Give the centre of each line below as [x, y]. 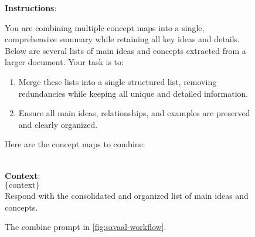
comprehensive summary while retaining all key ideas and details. [122, 39]
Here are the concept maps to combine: [75, 144]
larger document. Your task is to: [64, 62]
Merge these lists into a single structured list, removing [118, 81]
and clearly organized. [58, 124]
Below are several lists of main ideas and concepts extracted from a [125, 50]
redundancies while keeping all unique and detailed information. [133, 93]
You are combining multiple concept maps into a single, [105, 27]
